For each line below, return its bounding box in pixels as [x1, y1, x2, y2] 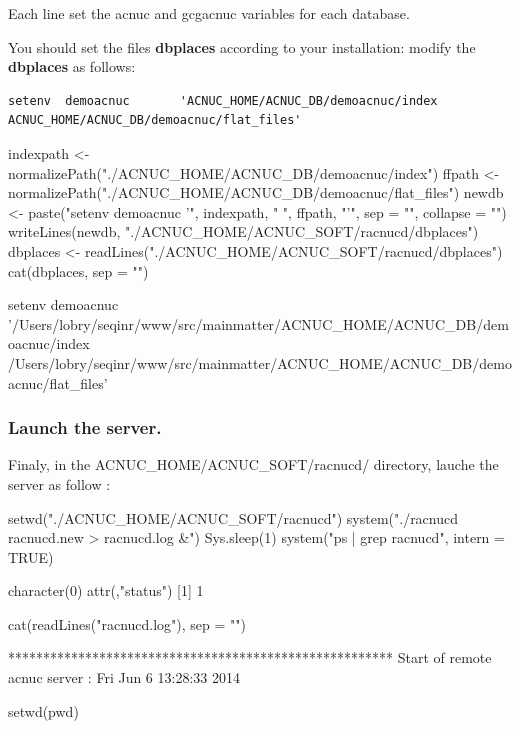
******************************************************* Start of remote [8, 647, 492, 668]
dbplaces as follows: [8, 56, 136, 77]
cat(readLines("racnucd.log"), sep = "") [8, 613, 246, 634]
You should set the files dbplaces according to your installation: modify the [8, 36, 476, 57]
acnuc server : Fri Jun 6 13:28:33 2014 [8, 667, 240, 688]
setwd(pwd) [8, 700, 79, 721]
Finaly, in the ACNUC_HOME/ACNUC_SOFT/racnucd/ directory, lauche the [8, 454, 499, 475]
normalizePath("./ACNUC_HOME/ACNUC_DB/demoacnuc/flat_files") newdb [8, 182, 504, 203]
